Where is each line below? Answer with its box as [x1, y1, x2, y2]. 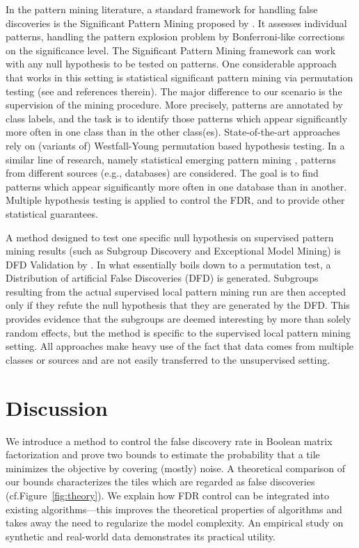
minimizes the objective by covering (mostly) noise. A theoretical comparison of [6, 460, 346, 475]
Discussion [6, 393, 108, 421]
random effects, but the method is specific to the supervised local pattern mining [6, 325, 351, 339]
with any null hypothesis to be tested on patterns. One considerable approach [6, 56, 337, 71]
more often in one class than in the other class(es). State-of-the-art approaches [6, 124, 340, 139]
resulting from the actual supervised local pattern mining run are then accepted [6, 284, 346, 298]
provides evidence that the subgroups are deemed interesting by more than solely [6, 312, 351, 326]
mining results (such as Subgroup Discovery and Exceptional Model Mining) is [6, 243, 341, 258]
